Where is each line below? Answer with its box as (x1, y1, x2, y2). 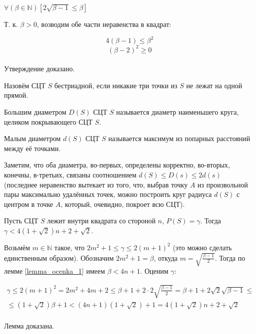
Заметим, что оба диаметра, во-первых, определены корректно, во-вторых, (4, 160, 230, 170)
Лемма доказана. (4, 320, 54, 331)
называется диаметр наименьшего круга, (116, 106, 239, 117)
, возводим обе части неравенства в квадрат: (37, 19, 171, 29)
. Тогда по (215, 252, 246, 263)
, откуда (154, 252, 178, 263)
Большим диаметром (4, 106, 66, 117)
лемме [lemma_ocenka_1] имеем (4, 266, 105, 276)
